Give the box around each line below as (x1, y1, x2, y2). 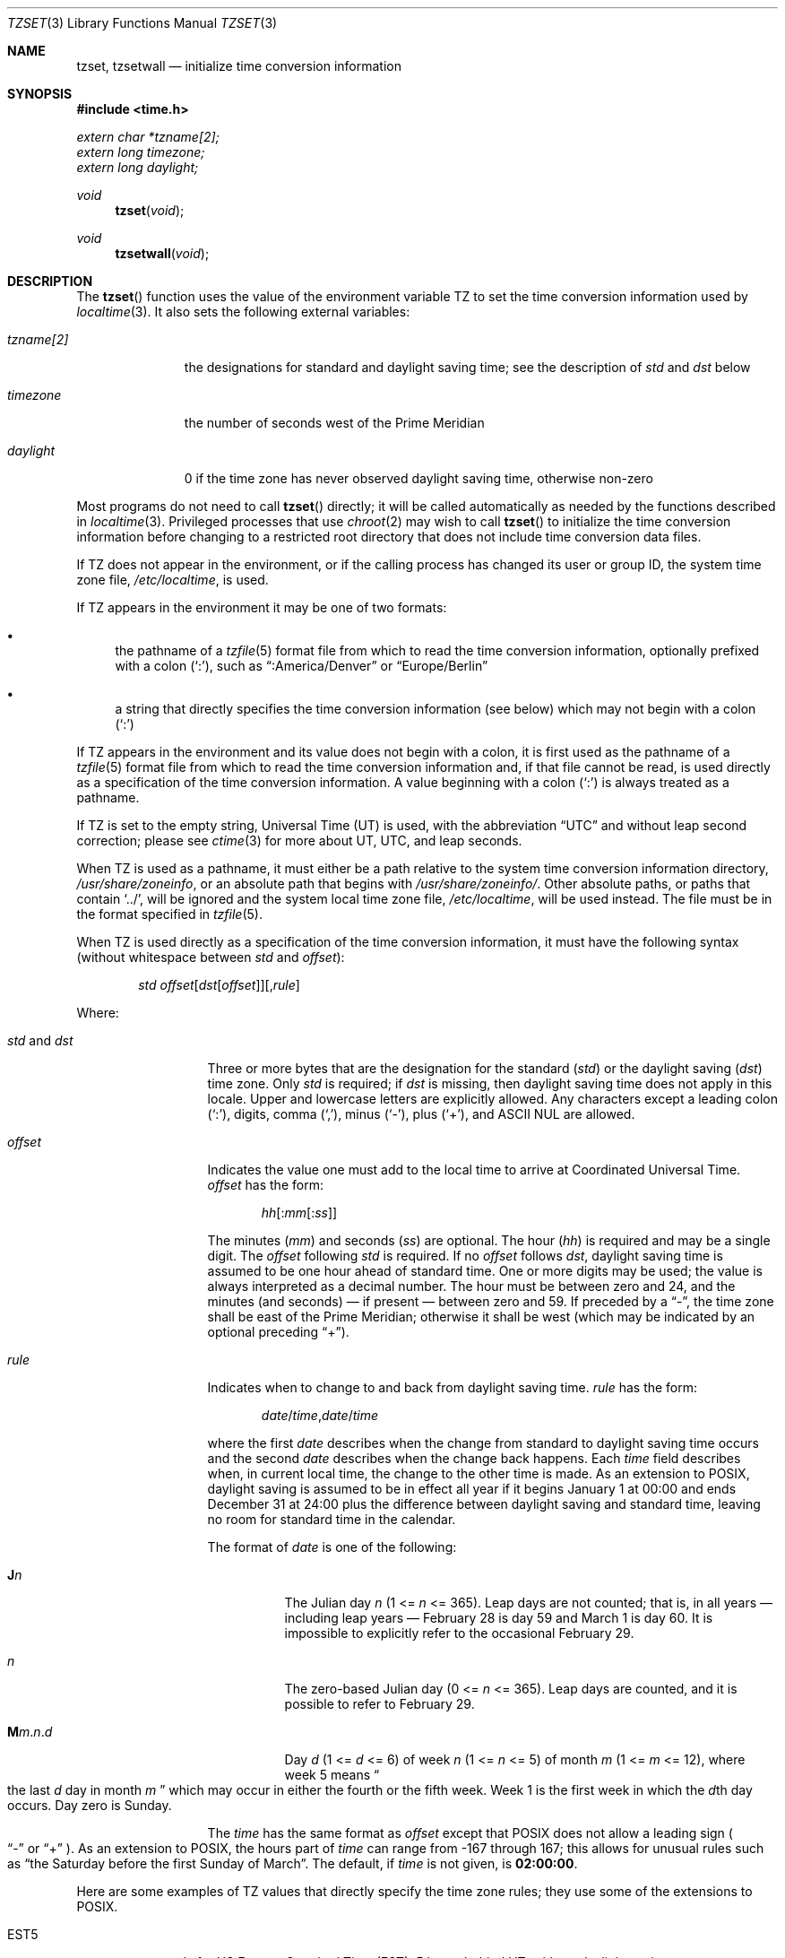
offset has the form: (207, 1177, 323, 1192)
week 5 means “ (284, 1767, 380, 1782)
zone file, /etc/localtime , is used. (76, 572, 269, 587)
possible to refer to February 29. (284, 1696, 475, 1711)
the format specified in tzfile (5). (76, 906, 263, 922)
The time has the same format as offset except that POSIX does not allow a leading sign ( (207, 1825, 733, 1841)
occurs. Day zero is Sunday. (7, 1798, 172, 1813)
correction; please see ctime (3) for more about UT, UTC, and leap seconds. (76, 833, 522, 848)
